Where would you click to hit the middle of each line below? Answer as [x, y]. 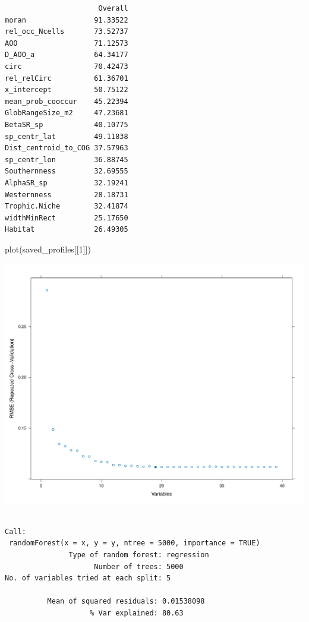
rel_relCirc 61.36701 [67, 78]
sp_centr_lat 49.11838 [67, 136]
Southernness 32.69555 [67, 171]
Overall [113, 8]
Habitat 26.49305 [67, 230]
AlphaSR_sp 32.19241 [67, 183]
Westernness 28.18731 [67, 195]
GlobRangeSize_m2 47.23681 [67, 113]
